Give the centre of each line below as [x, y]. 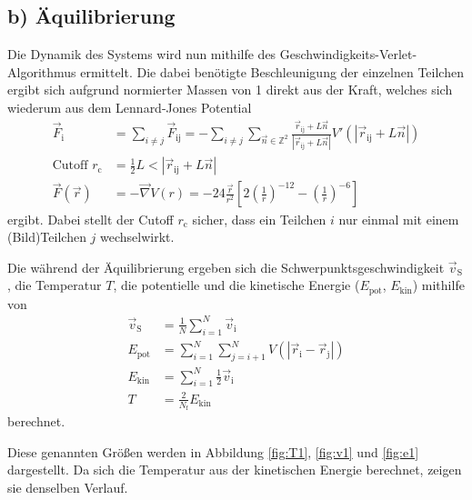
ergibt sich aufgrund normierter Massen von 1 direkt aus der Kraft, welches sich [230, 90]
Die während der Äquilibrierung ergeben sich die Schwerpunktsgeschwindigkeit [226, 267]
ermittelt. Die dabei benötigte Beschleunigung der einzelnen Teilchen [272, 71]
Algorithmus [42, 71]
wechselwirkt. [137, 237]
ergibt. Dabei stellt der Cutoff [90, 219]
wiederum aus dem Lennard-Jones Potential [130, 107]
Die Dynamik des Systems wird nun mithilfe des [142, 54]
